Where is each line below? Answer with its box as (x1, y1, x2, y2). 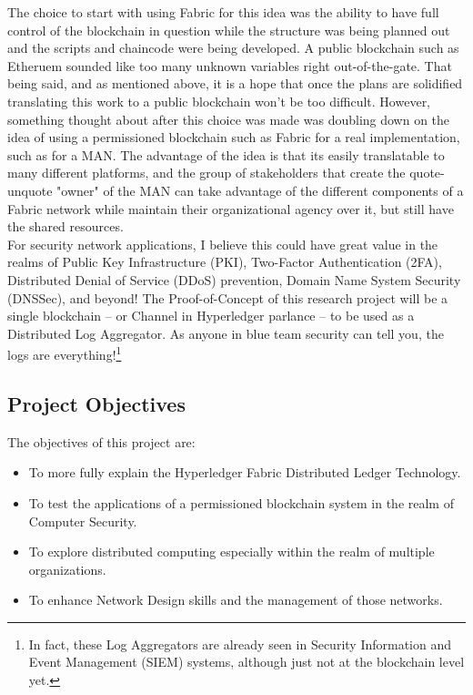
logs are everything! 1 (7, 342, 122, 363)
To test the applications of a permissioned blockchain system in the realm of (28, 493, 454, 512)
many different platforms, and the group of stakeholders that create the (7, 163, 406, 182)
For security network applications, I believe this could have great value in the (7, 234, 438, 253)
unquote (7, 180, 53, 199)
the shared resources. (7, 217, 124, 236)
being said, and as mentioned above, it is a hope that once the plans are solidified (7, 74, 463, 93)
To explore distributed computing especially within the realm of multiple (28, 542, 435, 561)
